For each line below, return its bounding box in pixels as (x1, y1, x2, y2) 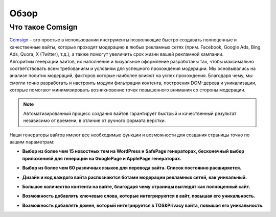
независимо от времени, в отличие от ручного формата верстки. (23, 117, 166, 124)
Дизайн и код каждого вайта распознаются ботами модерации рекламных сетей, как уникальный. (22, 174, 247, 180)
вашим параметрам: (9, 139, 55, 145)
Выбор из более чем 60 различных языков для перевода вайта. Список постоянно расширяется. (22, 165, 242, 171)
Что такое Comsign (9, 22, 78, 32)
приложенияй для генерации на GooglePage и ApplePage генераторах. (22, 155, 181, 161)
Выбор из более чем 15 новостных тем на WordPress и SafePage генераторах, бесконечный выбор (22, 148, 245, 154)
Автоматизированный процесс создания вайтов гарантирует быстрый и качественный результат (23, 110, 237, 116)
